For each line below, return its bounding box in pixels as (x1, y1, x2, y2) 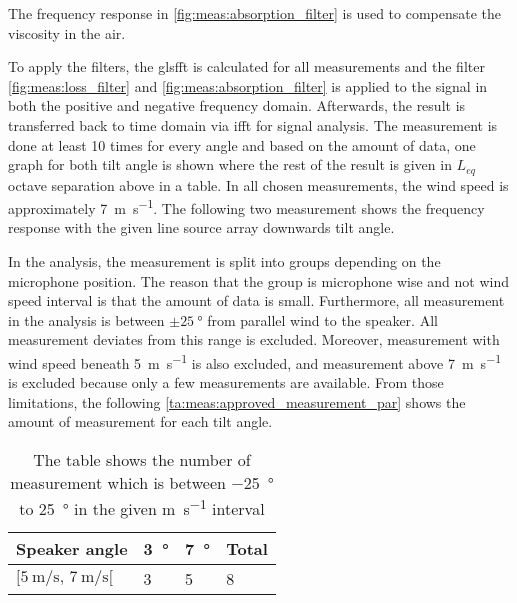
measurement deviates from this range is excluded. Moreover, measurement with (8, 329, 500, 350)
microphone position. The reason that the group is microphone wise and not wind (8, 270, 509, 291)
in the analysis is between (8, 309, 165, 330)
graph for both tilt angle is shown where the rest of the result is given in (8, 154, 452, 175)
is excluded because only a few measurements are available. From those (8, 372, 444, 393)
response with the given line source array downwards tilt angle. (8, 217, 395, 238)
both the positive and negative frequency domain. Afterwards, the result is (8, 95, 466, 116)
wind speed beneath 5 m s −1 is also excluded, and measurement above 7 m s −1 (8, 350, 502, 373)
